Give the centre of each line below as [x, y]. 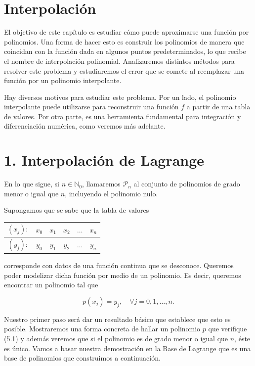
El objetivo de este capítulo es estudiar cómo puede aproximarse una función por [127, 32]
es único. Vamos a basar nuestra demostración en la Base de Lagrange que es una [127, 348]
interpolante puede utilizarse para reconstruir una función [91, 107]
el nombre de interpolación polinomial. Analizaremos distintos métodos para [119, 61]
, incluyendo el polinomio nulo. [111, 193]
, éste [242, 338]
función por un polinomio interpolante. [63, 80]
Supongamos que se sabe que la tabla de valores [77, 210]
